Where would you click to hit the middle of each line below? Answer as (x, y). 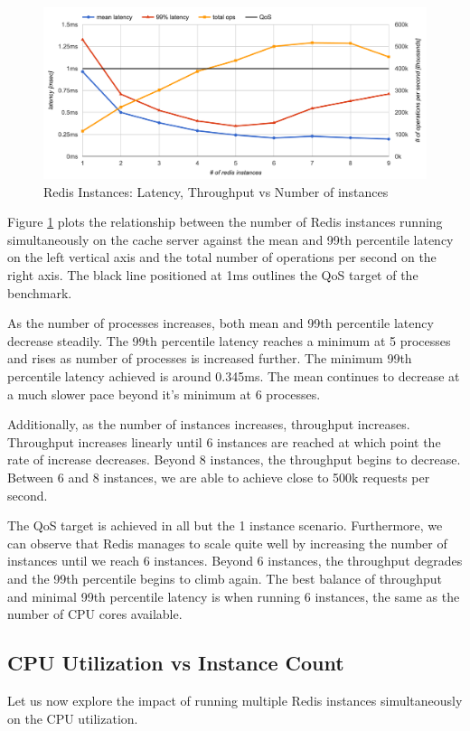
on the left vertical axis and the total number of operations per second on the (222, 257)
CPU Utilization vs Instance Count (176, 663)
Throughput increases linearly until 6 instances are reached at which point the (224, 441)
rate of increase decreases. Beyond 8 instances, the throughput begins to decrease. (234, 459)
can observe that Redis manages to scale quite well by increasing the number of (227, 543)
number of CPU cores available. (95, 614)
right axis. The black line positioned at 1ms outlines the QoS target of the (213, 275)
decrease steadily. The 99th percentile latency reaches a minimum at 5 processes (229, 340)
